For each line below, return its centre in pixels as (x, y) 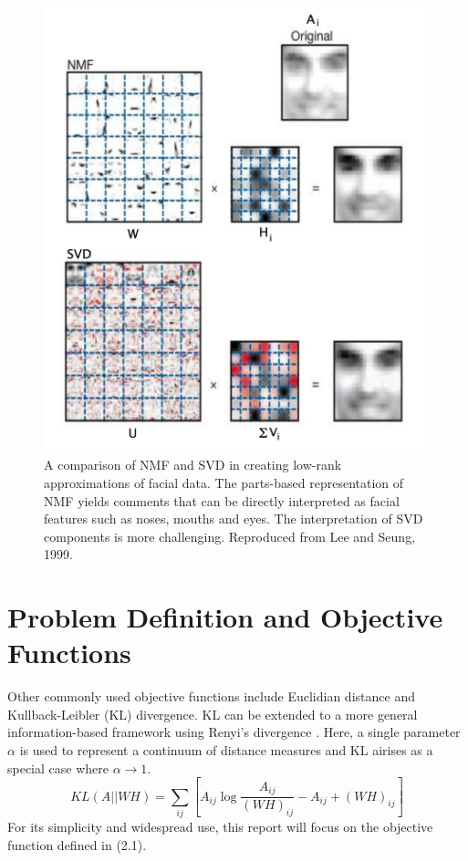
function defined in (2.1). (77, 844)
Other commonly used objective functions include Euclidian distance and (211, 696)
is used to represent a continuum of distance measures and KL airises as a (226, 750)
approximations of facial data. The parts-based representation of (224, 483)
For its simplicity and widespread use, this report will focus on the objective (220, 826)
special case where (58, 768)
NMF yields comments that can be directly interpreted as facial (222, 500)
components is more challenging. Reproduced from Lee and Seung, (230, 536)
